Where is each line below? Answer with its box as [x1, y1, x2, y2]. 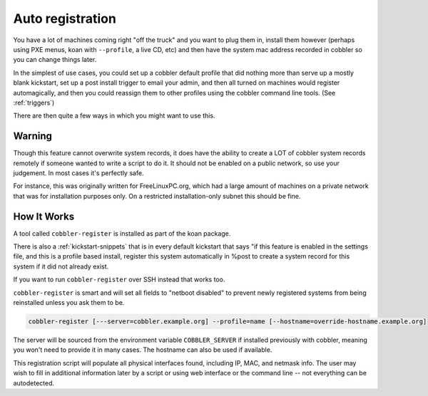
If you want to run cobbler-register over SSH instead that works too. [13, 275, 225, 284]
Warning [13, 130, 53, 142]
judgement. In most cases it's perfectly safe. [13, 168, 144, 177]
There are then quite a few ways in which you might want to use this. [13, 111, 215, 120]
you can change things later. [13, 56, 97, 64]
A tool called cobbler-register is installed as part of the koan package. [13, 229, 231, 238]
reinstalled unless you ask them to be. [13, 298, 125, 306]
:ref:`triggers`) [13, 98, 55, 107]
